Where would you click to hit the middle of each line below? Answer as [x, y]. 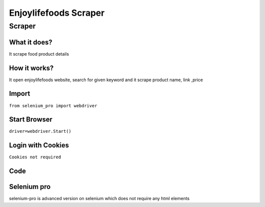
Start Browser [31, 120]
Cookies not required [35, 157]
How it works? [31, 68]
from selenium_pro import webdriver [53, 105]
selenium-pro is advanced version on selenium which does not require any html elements [99, 199]
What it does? [31, 42]
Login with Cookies [39, 145]
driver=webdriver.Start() [40, 131]
